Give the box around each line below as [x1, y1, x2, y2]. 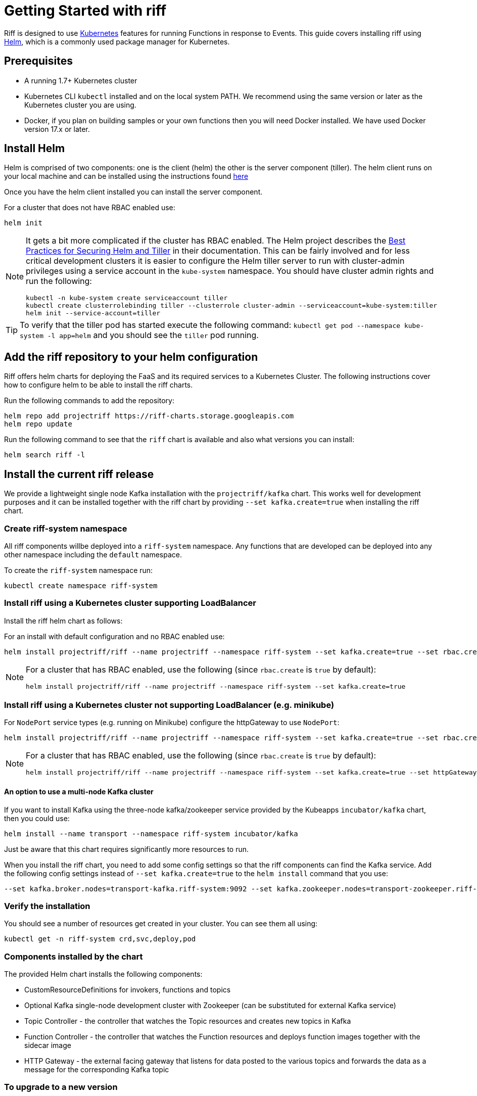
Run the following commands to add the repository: [4, 396, 174, 405]
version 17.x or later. [24, 124, 90, 133]
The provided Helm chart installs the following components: [4, 970, 203, 979]
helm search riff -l [4, 451, 85, 459]
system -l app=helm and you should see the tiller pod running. [20, 330, 259, 341]
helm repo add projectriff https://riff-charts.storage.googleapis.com [4, 412, 294, 420]
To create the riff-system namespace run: [4, 565, 153, 575]
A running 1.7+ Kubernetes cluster [24, 76, 137, 85]
